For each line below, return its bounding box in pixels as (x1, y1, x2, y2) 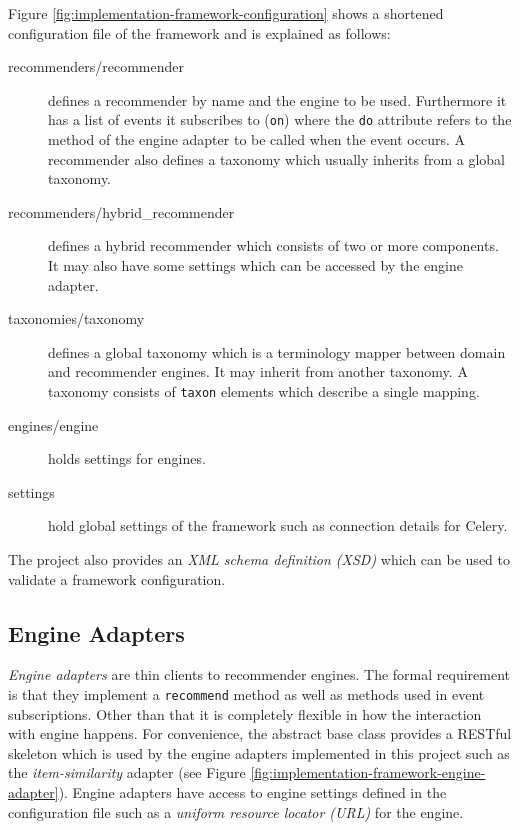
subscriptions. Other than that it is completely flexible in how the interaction (8, 703, 482, 724)
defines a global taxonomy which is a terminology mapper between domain (48, 341, 506, 362)
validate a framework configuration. (8, 568, 226, 589)
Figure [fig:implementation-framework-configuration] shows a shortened (8, 3, 444, 23)
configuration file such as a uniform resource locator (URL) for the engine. (8, 801, 464, 822)
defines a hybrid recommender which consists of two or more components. (48, 235, 499, 256)
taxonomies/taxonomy (8, 308, 145, 329)
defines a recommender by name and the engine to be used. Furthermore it (48, 89, 507, 110)
